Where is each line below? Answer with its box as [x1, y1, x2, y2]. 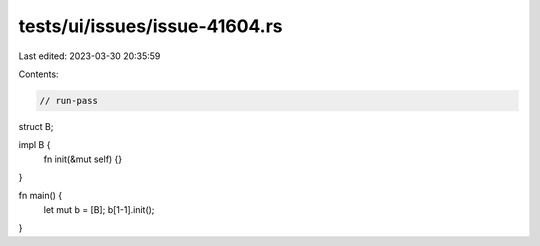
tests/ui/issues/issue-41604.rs [18, 15, 284, 37]
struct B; [18, 120, 54, 132]
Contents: [18, 68, 59, 80]
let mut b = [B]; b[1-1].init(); [43, 203, 155, 215]
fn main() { [18, 190, 63, 202]
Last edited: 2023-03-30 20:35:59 [18, 50, 161, 62]
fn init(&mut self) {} [43, 153, 123, 165]
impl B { [18, 139, 51, 151]
